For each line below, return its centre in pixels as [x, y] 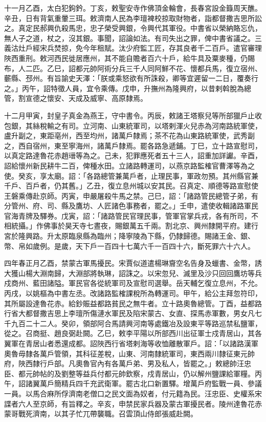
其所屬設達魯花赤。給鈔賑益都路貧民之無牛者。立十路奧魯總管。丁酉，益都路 [133, 303]
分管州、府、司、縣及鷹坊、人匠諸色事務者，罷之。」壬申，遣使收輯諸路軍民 [131, 206]
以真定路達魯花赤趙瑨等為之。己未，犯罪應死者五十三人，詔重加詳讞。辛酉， [133, 155]
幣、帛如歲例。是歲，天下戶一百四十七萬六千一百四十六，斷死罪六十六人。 [129, 246]
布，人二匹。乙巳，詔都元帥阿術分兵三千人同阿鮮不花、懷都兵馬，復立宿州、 [133, 68]
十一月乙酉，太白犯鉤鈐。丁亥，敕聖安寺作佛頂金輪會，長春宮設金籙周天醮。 [133, 8]
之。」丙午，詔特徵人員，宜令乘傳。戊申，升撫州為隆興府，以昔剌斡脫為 [124, 88]
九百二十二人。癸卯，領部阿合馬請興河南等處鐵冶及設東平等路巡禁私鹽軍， [136, 323]
